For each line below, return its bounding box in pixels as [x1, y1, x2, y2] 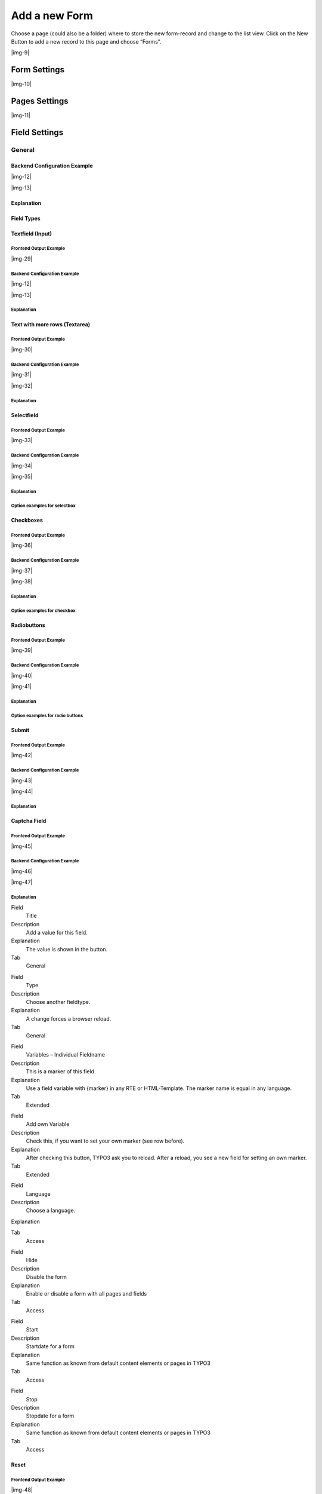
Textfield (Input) [11, 230, 52, 237]
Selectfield [11, 411, 39, 418]
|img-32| [11, 382, 33, 389]
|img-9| [11, 49, 30, 56]
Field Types [11, 215, 41, 222]
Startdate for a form [26, 1343, 75, 1350]
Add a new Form [11, 9, 94, 22]
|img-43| [11, 777, 33, 784]
